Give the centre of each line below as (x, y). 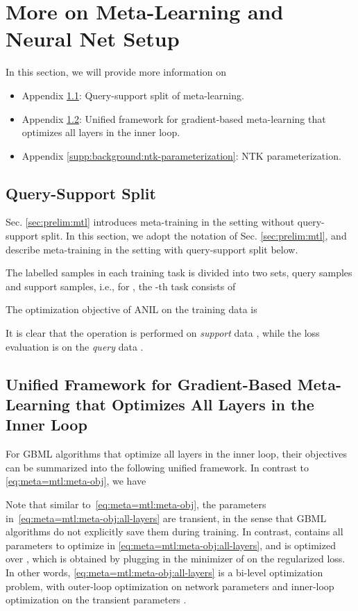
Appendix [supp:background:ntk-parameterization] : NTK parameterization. (181, 155)
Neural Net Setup (93, 39)
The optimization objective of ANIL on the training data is (131, 309)
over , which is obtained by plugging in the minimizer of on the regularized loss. (176, 559)
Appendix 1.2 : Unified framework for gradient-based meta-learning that (174, 118)
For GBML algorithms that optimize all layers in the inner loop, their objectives (176, 454)
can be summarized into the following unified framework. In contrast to (157, 467)
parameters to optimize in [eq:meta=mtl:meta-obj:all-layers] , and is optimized (171, 545)
